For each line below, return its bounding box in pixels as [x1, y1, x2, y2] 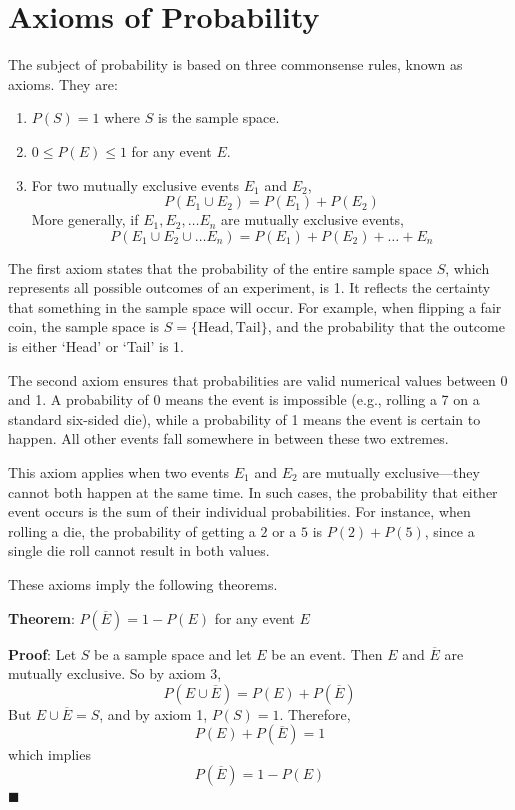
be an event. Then [271, 643, 383, 664]
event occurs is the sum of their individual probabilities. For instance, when [8, 501, 471, 522]
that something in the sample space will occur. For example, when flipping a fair [8, 296, 502, 317]
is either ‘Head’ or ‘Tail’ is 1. [8, 336, 185, 357]
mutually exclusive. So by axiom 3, [8, 663, 222, 684]
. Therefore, [279, 703, 351, 724]
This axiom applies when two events [8, 462, 230, 483]
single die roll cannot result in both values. [8, 540, 270, 561]
